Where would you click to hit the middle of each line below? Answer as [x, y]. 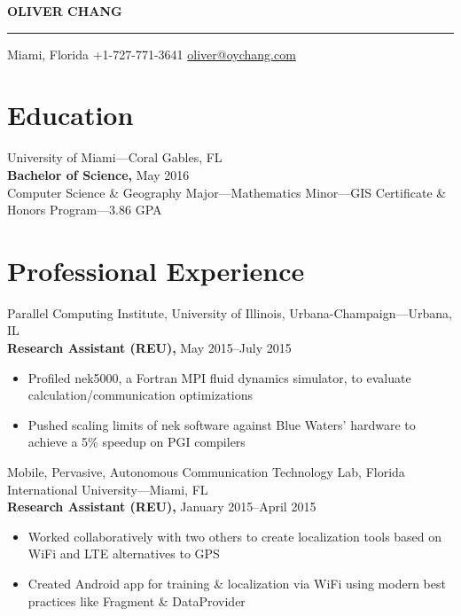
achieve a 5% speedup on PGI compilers [137, 442]
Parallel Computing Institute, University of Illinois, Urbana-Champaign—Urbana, [230, 312]
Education [70, 115]
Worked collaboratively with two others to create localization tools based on [235, 536]
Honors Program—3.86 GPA [85, 210]
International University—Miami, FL [108, 489]
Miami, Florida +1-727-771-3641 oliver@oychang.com [152, 54]
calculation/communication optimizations [141, 395]
